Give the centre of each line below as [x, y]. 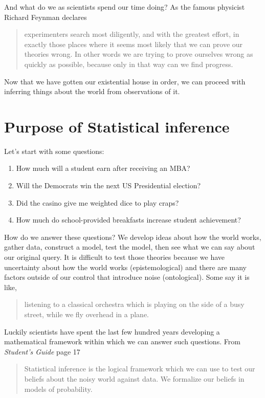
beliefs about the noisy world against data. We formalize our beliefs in [134, 378]
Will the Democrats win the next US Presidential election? [108, 185]
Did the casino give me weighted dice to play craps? [97, 202]
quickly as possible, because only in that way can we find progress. [129, 64]
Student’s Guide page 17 [42, 351]
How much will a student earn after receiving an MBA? [103, 168]
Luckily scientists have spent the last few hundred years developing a [112, 331]
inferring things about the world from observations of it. [92, 91]
